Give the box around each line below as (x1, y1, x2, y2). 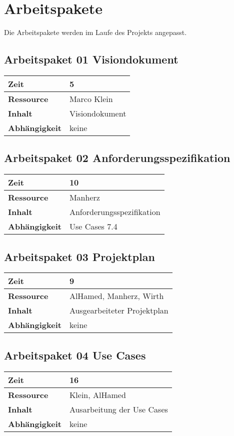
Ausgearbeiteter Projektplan (69, 304, 168, 316)
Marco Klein (69, 92, 113, 104)
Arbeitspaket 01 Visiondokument (4, 51, 178, 67)
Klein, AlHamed (69, 388, 126, 400)
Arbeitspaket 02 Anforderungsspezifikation (4, 150, 230, 165)
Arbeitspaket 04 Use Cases (4, 347, 146, 362)
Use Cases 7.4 (69, 220, 117, 232)
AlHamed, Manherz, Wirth (69, 290, 164, 302)
